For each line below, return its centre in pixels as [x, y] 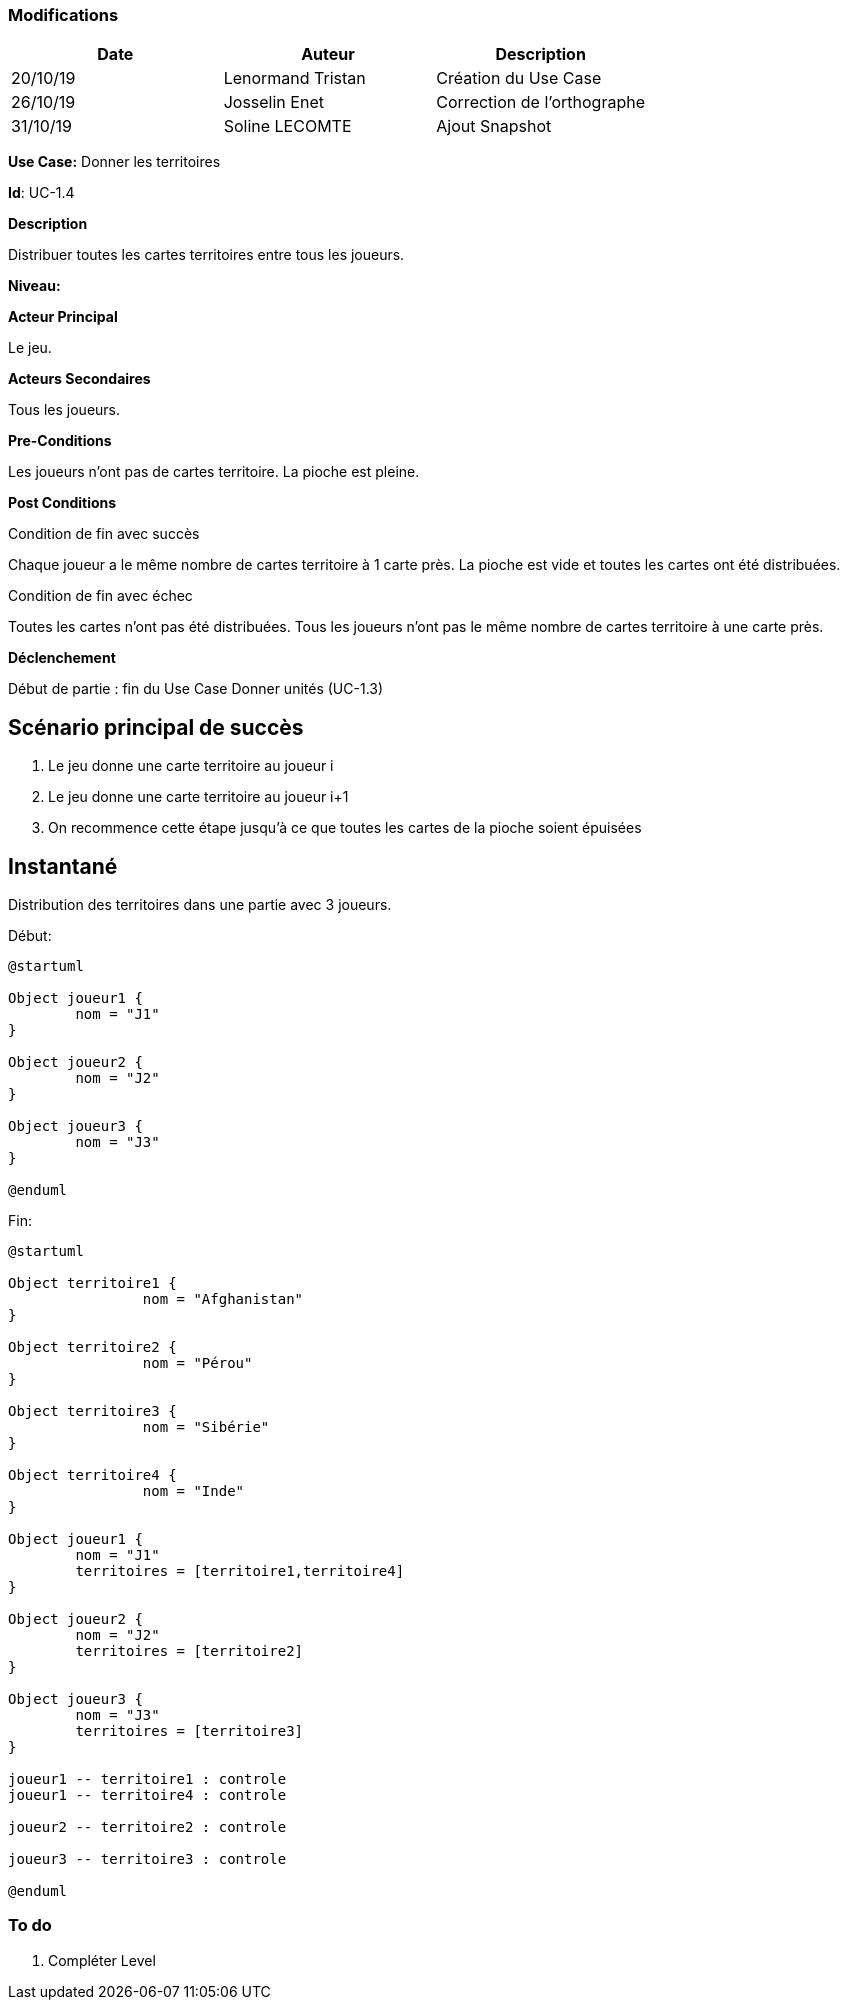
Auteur [328, 54]
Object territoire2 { [92, 1347]
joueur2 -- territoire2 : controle [147, 1827]
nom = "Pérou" [197, 1363]
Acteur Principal [63, 317]
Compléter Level [102, 1960]
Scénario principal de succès [156, 727]
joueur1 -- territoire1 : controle [147, 1779]
